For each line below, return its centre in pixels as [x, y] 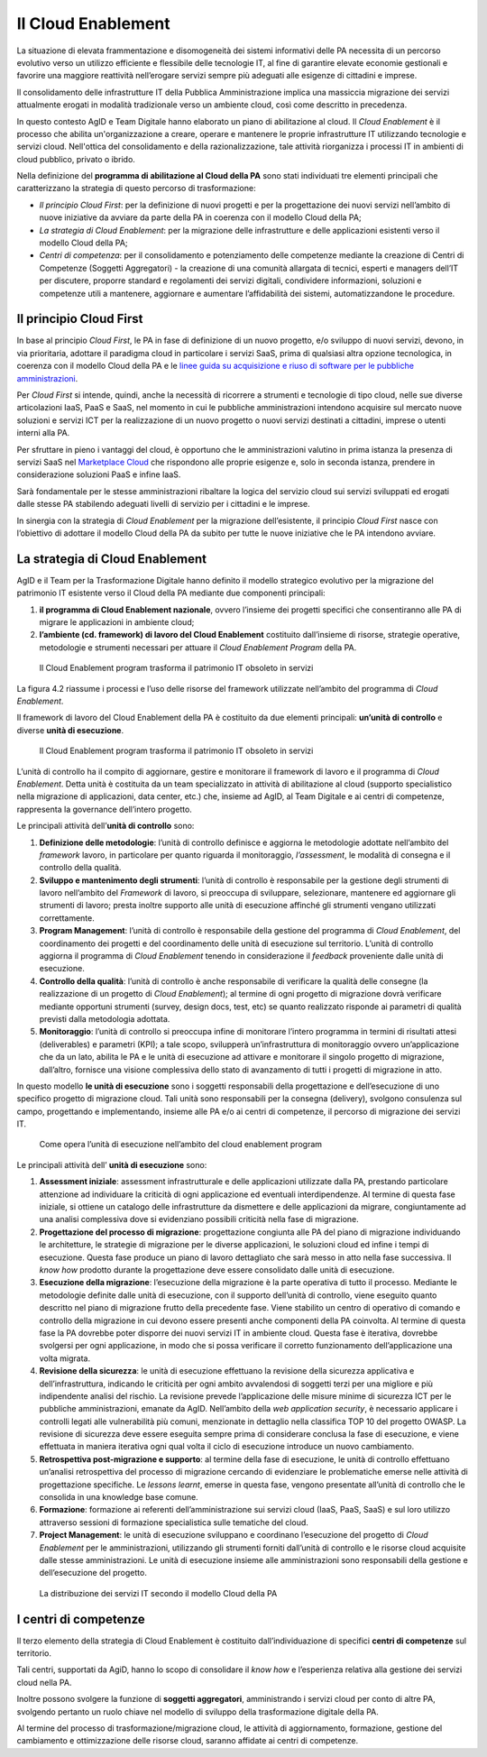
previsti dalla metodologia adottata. [105, 1018]
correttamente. [67, 918]
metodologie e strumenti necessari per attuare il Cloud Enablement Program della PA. [198, 647]
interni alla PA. [43, 433]
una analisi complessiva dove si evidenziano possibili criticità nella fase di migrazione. [199, 1219]
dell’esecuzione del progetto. [93, 1573]
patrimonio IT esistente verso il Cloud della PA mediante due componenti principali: [171, 593]
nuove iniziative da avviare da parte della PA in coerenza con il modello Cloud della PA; [200, 217]
